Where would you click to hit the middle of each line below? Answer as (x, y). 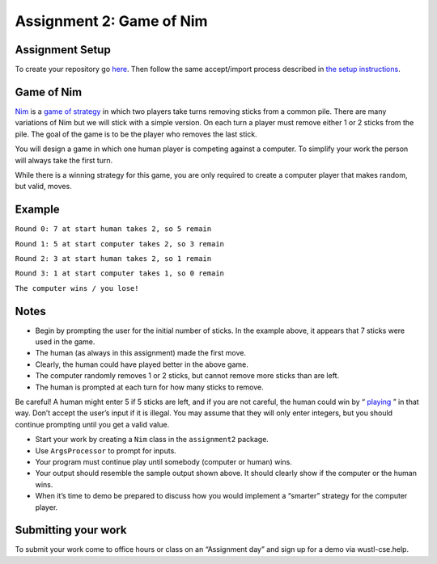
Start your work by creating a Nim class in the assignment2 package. (152, 440)
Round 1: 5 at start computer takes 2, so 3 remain (120, 244)
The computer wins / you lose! (77, 288)
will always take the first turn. (64, 160)
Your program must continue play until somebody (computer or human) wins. (164, 461)
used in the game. (65, 342)
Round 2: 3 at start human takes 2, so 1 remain (113, 259)
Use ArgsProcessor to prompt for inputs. (106, 450)
